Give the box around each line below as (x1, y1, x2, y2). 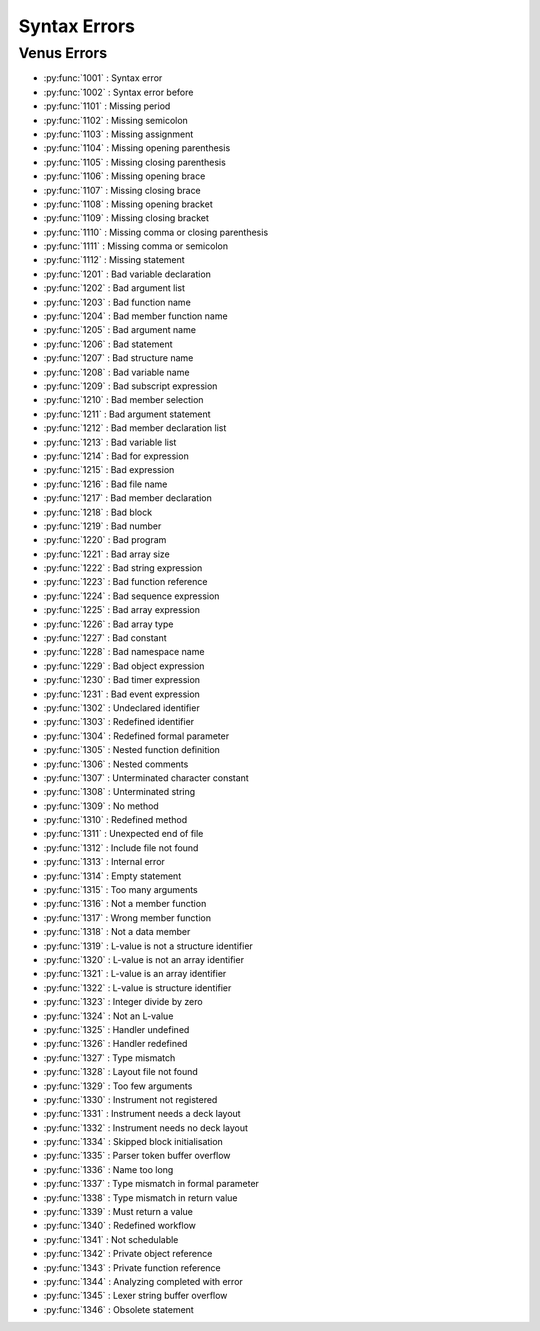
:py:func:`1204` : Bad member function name (43, 310, 229, 322)
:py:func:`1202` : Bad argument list (43, 282, 185, 294)
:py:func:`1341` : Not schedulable (43, 1233, 179, 1245)
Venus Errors (18, 44, 108, 62)
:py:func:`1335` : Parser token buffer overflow (43, 1150, 231, 1162)
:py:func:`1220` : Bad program (43, 534, 167, 546)
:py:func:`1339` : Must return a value (43, 1206, 194, 1218)
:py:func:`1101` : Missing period (43, 100, 171, 112)
